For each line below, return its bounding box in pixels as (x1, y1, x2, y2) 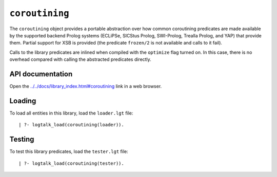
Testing (9, 135, 34, 144)
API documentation (9, 70, 73, 78)
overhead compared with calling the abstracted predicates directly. (9, 56, 151, 62)
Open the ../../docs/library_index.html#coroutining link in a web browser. (9, 83, 162, 90)
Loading (9, 96, 36, 105)
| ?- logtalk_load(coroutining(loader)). (18, 122, 124, 128)
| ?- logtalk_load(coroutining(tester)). (18, 160, 124, 166)
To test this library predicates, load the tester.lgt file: (9, 148, 128, 154)
